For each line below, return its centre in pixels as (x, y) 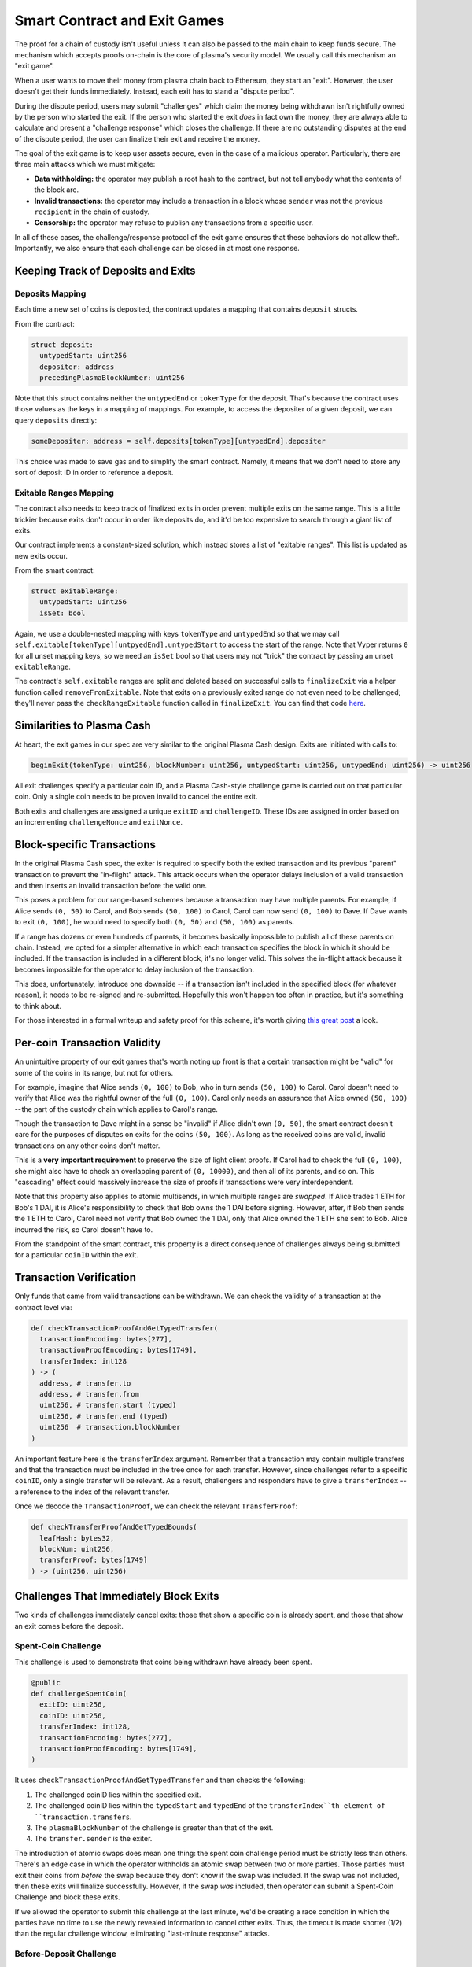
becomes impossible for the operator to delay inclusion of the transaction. (135, 969)
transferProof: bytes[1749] (94, 1560)
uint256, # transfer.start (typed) (108, 1405)
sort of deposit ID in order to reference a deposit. (94, 473)
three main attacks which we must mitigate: (85, 164)
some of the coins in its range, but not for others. (94, 1072)
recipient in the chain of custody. (92, 212)
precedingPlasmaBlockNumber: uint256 (112, 377)
